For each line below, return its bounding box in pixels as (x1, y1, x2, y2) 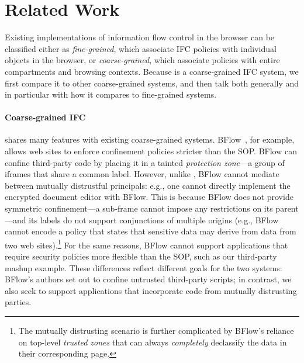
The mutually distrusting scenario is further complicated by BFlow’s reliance (18, 324, 294, 337)
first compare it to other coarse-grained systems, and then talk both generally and (5, 77, 299, 89)
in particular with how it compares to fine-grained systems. (5, 88, 217, 101)
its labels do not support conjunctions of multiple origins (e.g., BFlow (29, 213, 279, 226)
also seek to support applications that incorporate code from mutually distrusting (5, 284, 297, 296)
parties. (5, 296, 32, 308)
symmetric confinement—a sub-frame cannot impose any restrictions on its (5, 202, 273, 215)
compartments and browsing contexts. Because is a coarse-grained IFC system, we (5, 65, 299, 77)
